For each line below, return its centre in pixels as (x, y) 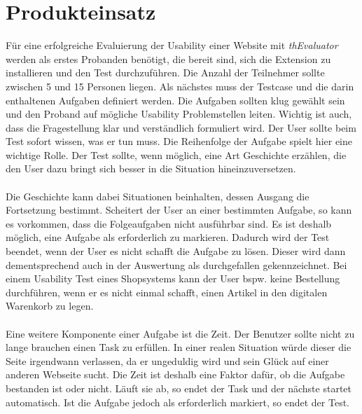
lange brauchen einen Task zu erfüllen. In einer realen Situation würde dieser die (179, 347)
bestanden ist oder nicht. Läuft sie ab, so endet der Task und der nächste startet (179, 388)
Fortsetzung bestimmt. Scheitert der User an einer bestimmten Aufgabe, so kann (179, 210)
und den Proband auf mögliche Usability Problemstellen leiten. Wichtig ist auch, (179, 114)
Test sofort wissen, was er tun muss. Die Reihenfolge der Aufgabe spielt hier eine (179, 141)
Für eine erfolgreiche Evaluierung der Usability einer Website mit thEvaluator (172, 45)
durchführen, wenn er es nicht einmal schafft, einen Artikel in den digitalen (167, 292)
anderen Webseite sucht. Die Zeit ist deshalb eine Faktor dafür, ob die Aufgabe (175, 374)
